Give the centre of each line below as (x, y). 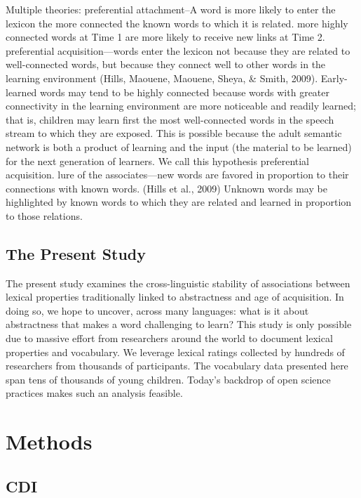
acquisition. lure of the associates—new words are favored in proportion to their (177, 175)
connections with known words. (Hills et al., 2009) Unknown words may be (166, 188)
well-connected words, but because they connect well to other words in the (166, 64)
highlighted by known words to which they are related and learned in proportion (179, 202)
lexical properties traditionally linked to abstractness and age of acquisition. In (175, 297)
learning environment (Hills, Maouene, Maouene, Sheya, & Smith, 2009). (162, 78)
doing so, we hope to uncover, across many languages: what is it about (157, 310)
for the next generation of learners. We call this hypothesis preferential (158, 160)
